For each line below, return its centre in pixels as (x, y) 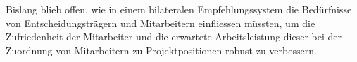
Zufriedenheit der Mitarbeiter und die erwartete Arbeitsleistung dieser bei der (174, 37)
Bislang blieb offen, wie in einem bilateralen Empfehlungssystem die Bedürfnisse (179, 9)
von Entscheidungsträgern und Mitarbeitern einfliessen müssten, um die (161, 23)
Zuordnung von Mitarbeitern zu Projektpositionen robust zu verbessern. (161, 50)
